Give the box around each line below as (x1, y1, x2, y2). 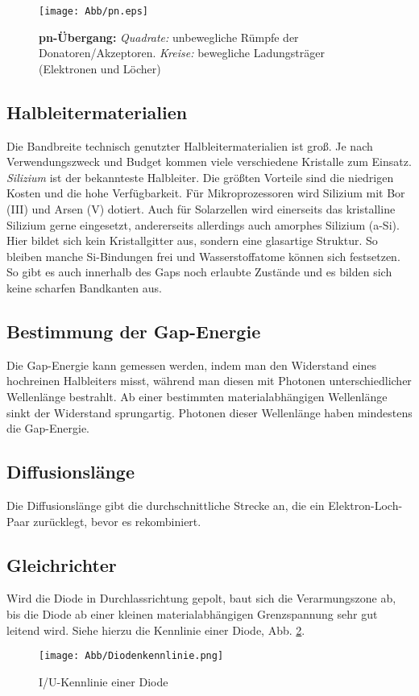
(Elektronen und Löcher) (39, 60, 161, 77)
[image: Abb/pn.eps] (39, 6, 149, 17)
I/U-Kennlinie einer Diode (39, 673, 168, 690)
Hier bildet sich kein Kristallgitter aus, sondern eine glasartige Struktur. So (6, 232, 378, 249)
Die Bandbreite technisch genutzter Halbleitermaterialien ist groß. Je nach (6, 137, 373, 154)
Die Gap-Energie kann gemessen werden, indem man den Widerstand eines (6, 356, 377, 373)
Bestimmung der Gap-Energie (6, 318, 261, 343)
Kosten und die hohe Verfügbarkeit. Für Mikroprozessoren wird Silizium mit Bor (6, 184, 405, 201)
